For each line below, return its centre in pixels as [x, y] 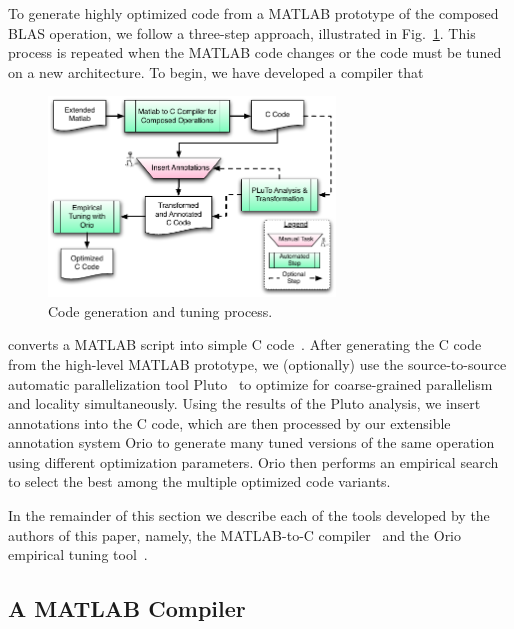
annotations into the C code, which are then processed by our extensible [229, 422]
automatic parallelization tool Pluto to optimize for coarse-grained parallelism [250, 383]
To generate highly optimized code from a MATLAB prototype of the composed [253, 13]
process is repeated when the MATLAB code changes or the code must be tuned [255, 52]
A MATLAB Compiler [127, 608]
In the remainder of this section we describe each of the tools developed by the [249, 515]
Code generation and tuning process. [160, 310]
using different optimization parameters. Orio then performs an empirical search [253, 461]
